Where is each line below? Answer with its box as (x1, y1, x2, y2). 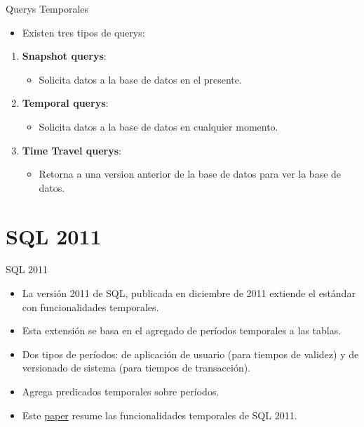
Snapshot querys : (22, 48, 107, 63)
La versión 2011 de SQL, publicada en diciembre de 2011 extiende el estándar (22, 286, 356, 301)
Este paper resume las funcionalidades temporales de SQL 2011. (22, 407, 297, 422)
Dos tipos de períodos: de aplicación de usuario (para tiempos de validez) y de (22, 346, 359, 361)
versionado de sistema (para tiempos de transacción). (22, 360, 251, 375)
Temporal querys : (22, 96, 109, 110)
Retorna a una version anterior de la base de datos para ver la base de (39, 166, 342, 181)
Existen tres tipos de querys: (22, 25, 145, 39)
